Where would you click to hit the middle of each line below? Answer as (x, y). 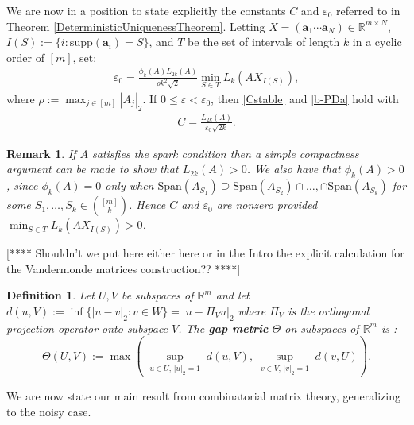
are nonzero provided (267, 205)
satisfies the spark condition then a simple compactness (226, 153)
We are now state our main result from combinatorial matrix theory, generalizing (203, 396)
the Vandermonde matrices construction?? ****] (124, 268)
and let (232, 295)
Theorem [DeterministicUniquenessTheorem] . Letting (136, 26)
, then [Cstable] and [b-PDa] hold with (305, 98)
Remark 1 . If (41, 153)
